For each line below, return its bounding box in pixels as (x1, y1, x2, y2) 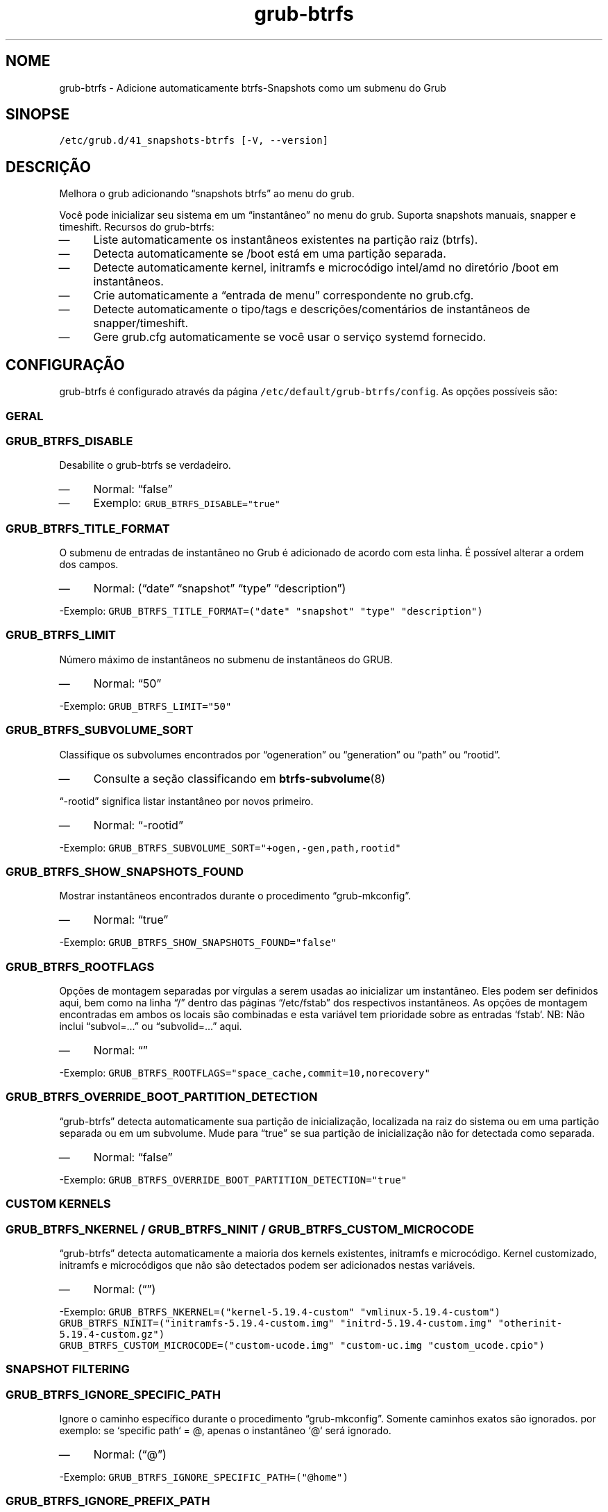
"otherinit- (498, 1317, 563, 1329)
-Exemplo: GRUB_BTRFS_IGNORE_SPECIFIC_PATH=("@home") (59, 1471, 348, 1483)
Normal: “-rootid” (93, 817, 183, 832)
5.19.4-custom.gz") (59, 1328, 165, 1340)
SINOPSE (6, 106, 69, 124)
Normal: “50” (93, 676, 162, 690)
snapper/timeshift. (93, 316, 189, 331)
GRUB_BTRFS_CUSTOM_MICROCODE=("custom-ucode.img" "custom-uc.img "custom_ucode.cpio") (59, 1339, 545, 1351)
